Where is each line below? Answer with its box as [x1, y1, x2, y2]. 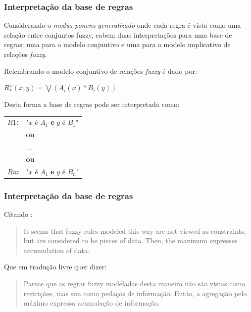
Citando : [4, 208, 33, 219]
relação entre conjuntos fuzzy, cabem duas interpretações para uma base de [4, 29, 232, 40]
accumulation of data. [23, 245, 90, 255]
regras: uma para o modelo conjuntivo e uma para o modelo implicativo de [4, 39, 231, 50]
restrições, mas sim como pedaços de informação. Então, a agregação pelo [23, 288, 247, 298]
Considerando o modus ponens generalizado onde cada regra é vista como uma [4, 20, 241, 30]
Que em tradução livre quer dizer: [4, 261, 107, 272]
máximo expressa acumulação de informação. [23, 298, 160, 308]
